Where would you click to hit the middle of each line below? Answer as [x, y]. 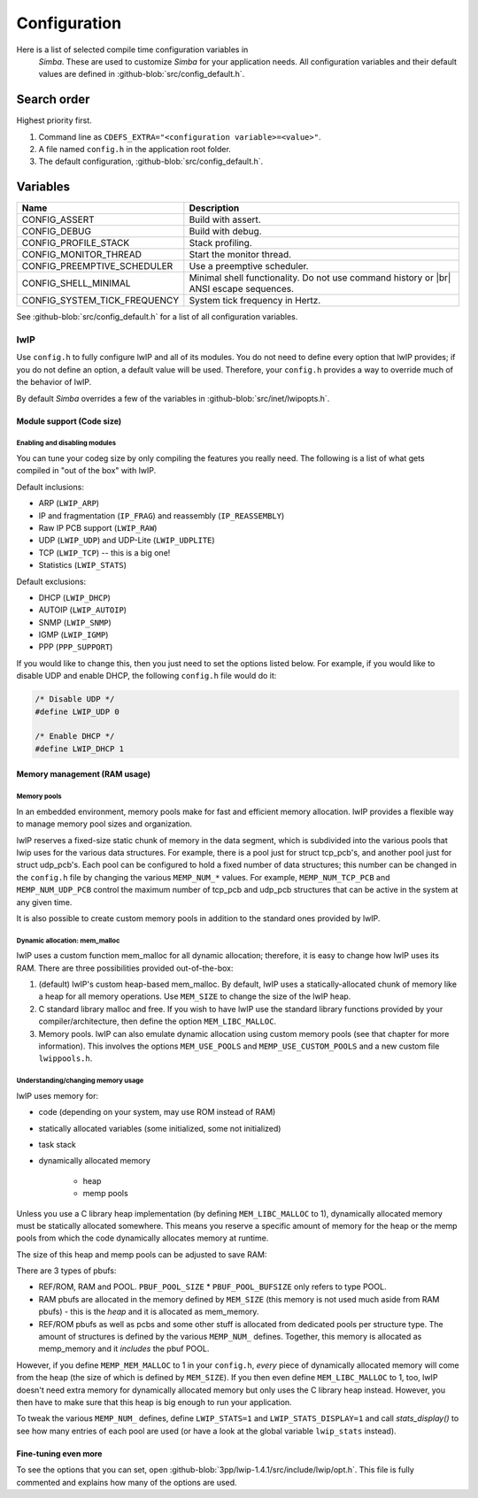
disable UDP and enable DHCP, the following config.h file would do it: [146, 676]
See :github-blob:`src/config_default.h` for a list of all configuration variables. [157, 317]
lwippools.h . [66, 1058]
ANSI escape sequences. [242, 289]
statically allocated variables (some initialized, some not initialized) [160, 1128]
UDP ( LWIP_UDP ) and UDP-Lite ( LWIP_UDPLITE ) [127, 541]
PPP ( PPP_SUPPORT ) [76, 647]
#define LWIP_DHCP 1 [79, 749]
